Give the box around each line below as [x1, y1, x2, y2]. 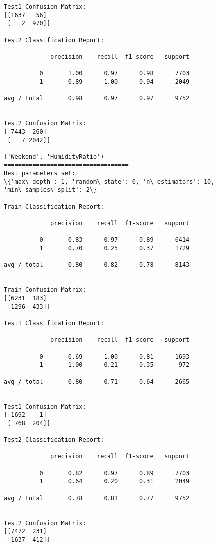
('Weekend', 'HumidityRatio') [4, 153, 104, 160]
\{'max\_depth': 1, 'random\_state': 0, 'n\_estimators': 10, [4, 178, 215, 185]
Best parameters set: [4, 170, 76, 177]
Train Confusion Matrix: [4, 286, 86, 294]
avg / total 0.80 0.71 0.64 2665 [4, 378, 190, 385]
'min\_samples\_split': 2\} [4, 186, 97, 194]
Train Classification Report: [4, 203, 104, 210]
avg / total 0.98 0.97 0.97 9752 [4, 95, 190, 102]
